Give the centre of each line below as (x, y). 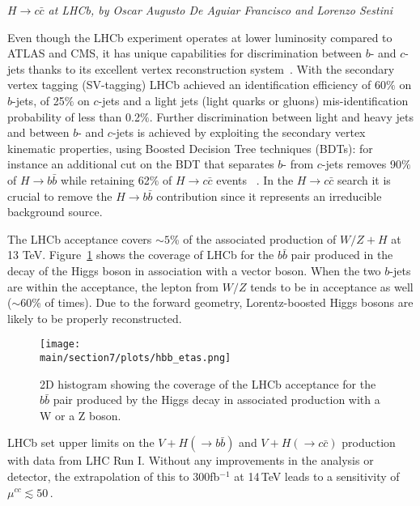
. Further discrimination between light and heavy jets (282, 116)
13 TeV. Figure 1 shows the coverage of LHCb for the (141, 255)
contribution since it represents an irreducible (269, 196)
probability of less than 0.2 (74, 116)
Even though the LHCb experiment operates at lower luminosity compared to (200, 37)
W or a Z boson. (81, 415)
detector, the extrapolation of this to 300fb (114, 476)
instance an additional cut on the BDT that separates (141, 164)
